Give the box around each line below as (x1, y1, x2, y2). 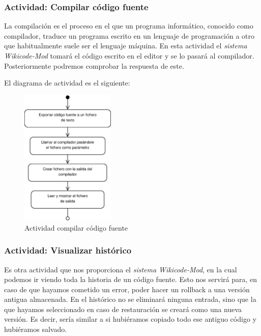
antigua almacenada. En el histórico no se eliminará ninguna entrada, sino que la (4, 294, 256, 304)
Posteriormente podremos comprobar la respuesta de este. (4, 60, 184, 71)
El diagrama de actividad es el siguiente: (4, 77, 130, 88)
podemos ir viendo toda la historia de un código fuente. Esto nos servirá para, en (4, 274, 257, 285)
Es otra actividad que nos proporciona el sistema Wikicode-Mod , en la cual (4, 264, 237, 274)
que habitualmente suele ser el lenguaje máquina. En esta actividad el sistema (4, 40, 247, 51)
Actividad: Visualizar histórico (4, 244, 132, 257)
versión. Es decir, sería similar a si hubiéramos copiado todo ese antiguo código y (4, 314, 256, 324)
